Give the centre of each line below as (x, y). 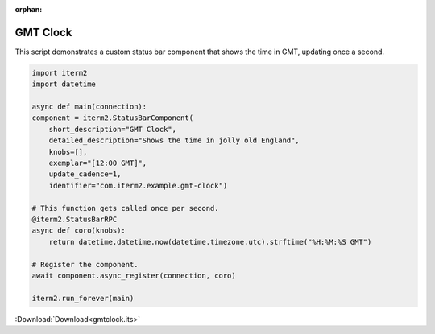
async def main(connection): (89, 107)
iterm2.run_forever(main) (83, 298)
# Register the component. (85, 264)
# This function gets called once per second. (125, 208)
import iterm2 (60, 73)
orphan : (29, 9)
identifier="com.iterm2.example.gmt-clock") (138, 186)
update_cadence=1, (85, 174)
